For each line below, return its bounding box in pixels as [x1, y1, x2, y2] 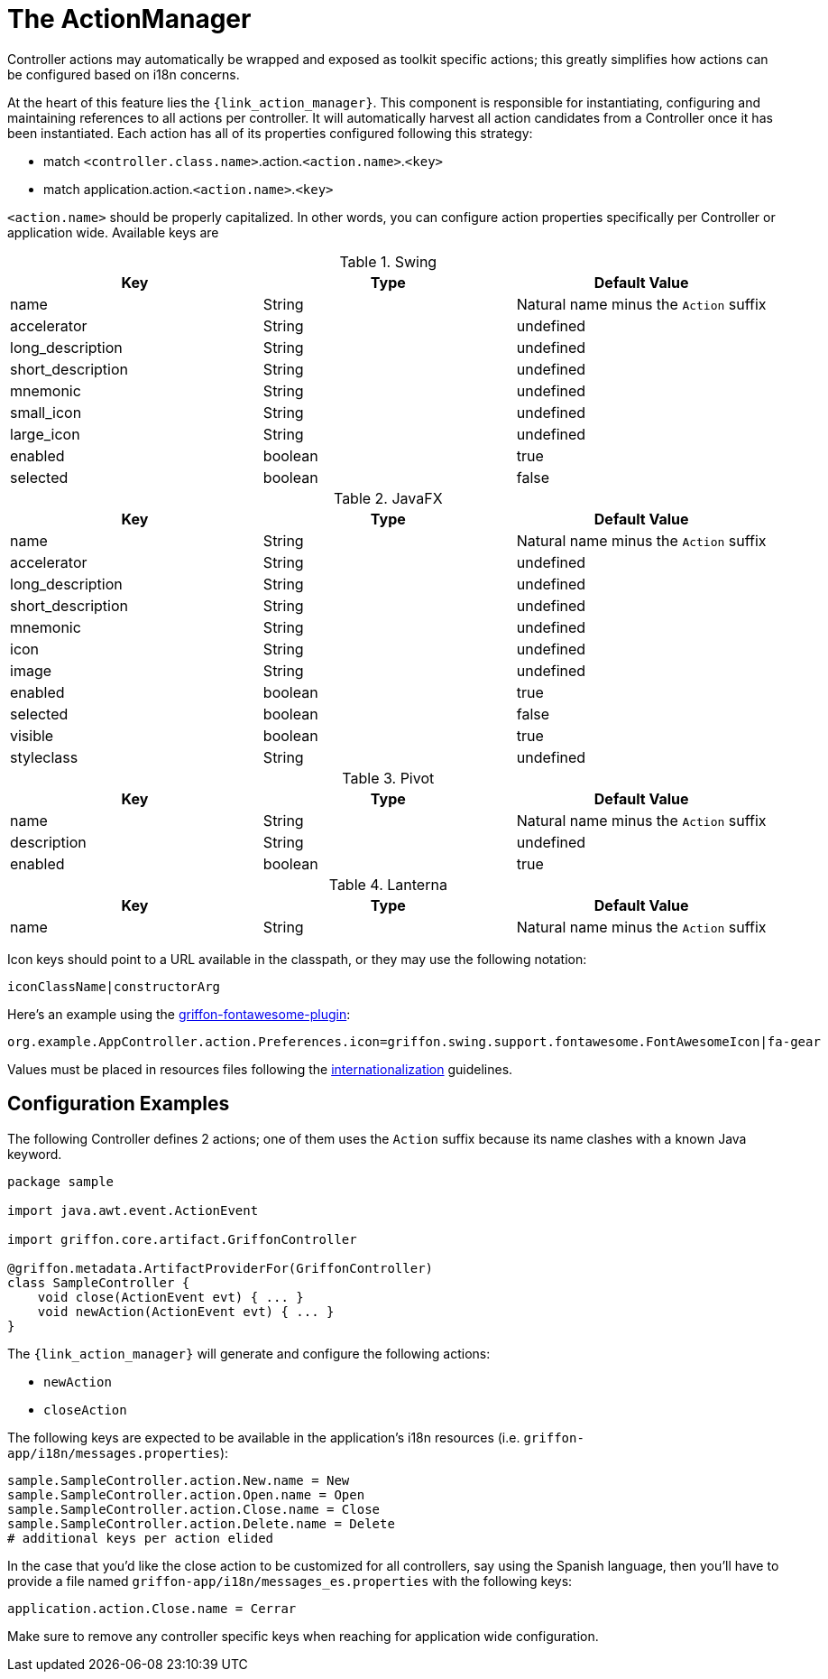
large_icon [10, 424, 80, 443]
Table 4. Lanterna [328, 875, 447, 894]
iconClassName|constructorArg [7, 979, 221, 994]
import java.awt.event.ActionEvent [7, 1202, 259, 1218]
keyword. [7, 1146, 62, 1162]
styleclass [10, 747, 78, 766]
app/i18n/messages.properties [7, 1445, 221, 1461]
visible [10, 726, 54, 745]
